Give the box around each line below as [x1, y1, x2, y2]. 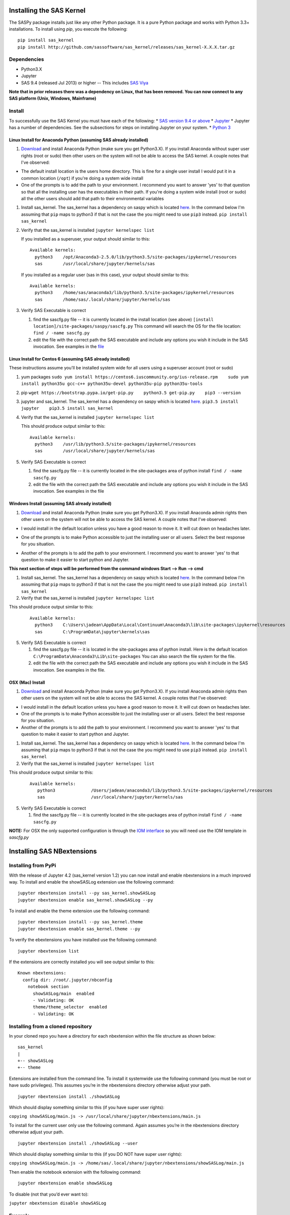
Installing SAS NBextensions [9, 847, 97, 855]
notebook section [27, 984, 69, 989]
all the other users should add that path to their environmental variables [21, 196, 164, 202]
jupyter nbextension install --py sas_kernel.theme [17, 919, 143, 925]
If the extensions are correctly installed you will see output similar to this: [9, 959, 155, 965]
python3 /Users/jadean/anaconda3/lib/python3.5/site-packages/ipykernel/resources [37, 788, 273, 793]
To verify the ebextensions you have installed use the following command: [9, 937, 157, 943]
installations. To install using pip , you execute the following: [9, 26, 128, 32]
